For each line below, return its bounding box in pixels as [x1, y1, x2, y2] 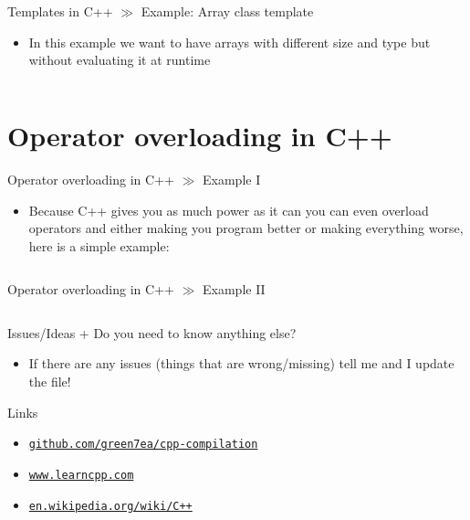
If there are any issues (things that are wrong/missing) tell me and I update [28, 354, 454, 373]
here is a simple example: [28, 236, 170, 255]
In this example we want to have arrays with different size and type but [28, 32, 431, 51]
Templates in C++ [7, 2, 113, 20]
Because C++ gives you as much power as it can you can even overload [28, 200, 429, 219]
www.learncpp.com [28, 468, 134, 482]
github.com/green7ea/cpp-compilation [28, 438, 258, 451]
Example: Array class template [141, 2, 314, 20]
